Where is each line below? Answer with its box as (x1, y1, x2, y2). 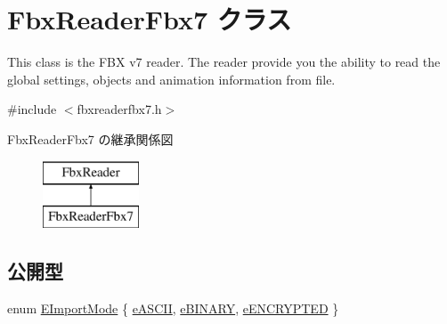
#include (7, 100, 57, 118)
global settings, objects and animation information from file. (7, 69, 336, 88)
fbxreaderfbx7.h (77, 100, 162, 118)
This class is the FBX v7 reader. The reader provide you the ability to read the (7, 53, 441, 71)
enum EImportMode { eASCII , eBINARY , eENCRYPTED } (7, 298, 339, 317)
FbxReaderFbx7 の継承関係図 (7, 129, 174, 148)
